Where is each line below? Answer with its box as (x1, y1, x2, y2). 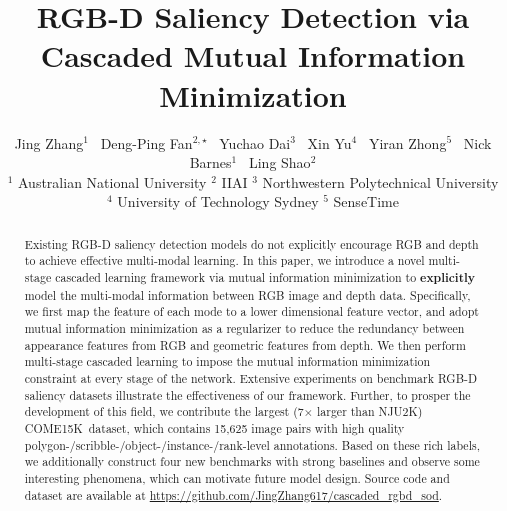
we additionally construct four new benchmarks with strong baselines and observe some (24, 453, 480, 470)
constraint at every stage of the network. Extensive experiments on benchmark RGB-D (24, 369, 478, 386)
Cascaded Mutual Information (40, 35, 466, 76)
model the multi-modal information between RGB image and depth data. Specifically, (24, 286, 471, 303)
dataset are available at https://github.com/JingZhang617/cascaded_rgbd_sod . (24, 486, 443, 503)
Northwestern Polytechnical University (262, 171, 499, 192)
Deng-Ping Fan (100, 132, 193, 153)
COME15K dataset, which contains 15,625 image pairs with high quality (24, 419, 405, 436)
